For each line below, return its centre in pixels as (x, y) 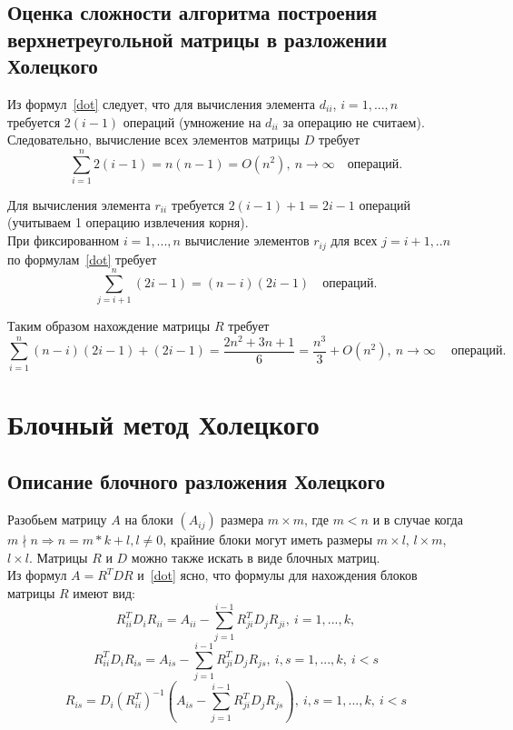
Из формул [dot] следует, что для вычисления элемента (162, 103)
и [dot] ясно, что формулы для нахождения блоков (277, 575)
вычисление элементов (247, 240)
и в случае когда (418, 520)
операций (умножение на (192, 121)
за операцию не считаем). (354, 121)
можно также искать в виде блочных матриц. (256, 557)
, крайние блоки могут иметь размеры (268, 540)
